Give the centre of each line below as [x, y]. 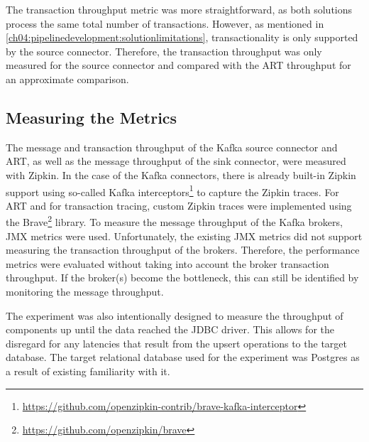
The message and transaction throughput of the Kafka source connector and [172, 147]
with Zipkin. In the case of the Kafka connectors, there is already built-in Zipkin [181, 174]
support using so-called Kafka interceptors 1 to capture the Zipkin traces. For [172, 190]
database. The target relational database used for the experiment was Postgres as [183, 357]
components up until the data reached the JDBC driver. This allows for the [170, 329]
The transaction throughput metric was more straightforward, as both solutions [179, 9]
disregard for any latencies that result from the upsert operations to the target [176, 343]
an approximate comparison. [67, 79]
